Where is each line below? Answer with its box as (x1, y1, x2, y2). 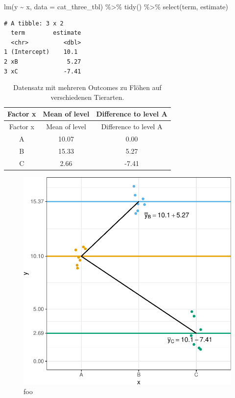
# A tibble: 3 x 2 (4, 20, 64, 27)
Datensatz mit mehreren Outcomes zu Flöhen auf (13, 82, 162, 93)
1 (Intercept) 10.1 (4, 48, 78, 56)
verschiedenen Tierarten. (50, 92, 124, 102)
